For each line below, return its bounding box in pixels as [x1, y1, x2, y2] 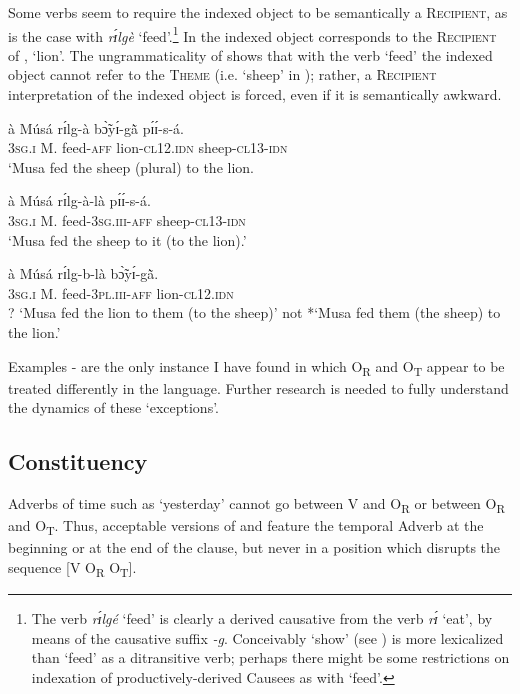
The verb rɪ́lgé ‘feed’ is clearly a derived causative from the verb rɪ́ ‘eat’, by [31, 608, 493, 629]
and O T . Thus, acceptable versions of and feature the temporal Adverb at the [8, 515, 484, 538]
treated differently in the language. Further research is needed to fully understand [8, 377, 509, 398]
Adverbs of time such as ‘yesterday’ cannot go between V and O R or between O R [8, 493, 506, 516]
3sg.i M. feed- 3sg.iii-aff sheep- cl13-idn [8, 210, 246, 230]
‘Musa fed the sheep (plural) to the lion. [8, 156, 254, 177]
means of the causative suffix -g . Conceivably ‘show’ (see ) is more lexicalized [31, 627, 504, 648]
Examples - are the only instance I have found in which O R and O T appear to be [8, 355, 505, 379]
